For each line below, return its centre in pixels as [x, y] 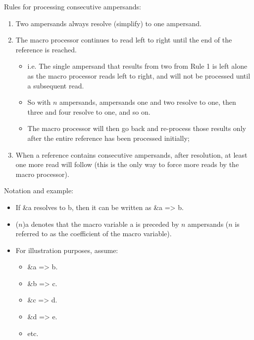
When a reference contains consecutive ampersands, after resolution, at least [131, 154]
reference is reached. [46, 49]
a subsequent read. [56, 85]
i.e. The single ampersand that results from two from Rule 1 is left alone [137, 66]
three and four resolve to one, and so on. [89, 111]
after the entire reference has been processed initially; [108, 138]
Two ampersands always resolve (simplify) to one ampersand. [108, 23]
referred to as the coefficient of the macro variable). [94, 234]
